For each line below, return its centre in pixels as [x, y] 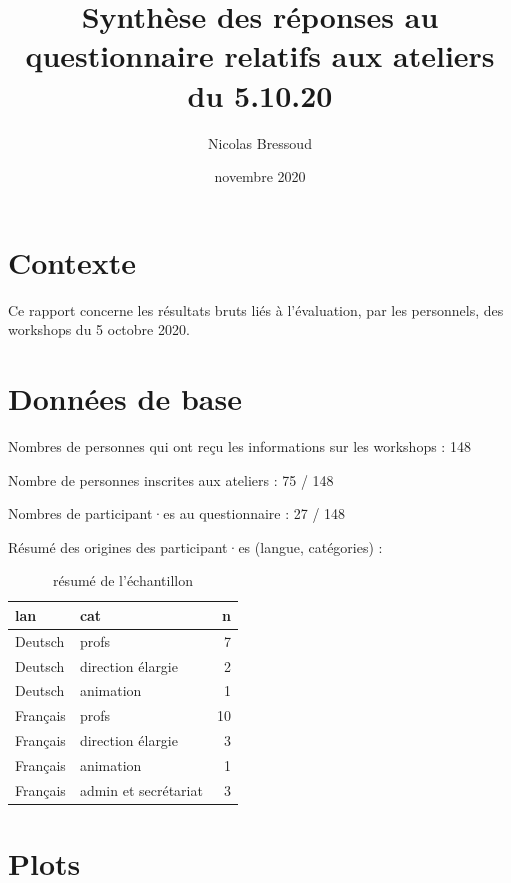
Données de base [125, 398]
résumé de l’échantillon [123, 580]
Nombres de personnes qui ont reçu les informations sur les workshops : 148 [239, 445]
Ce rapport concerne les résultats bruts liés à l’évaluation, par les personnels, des [256, 309]
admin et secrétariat [141, 789]
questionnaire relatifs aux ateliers [260, 55]
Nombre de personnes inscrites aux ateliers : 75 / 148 [171, 479]
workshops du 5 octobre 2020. [99, 329]
